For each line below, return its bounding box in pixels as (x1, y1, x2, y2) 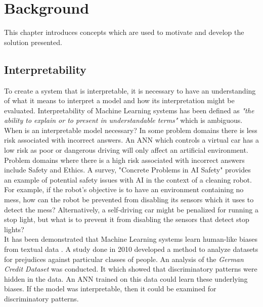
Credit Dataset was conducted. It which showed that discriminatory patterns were (4, 264, 257, 274)
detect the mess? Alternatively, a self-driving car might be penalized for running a (4, 204, 258, 214)
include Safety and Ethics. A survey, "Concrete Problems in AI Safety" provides (4, 164, 251, 175)
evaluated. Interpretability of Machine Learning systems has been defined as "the (4, 105, 254, 115)
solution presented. (4, 36, 62, 47)
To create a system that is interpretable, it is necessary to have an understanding (4, 85, 256, 96)
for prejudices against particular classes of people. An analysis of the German (4, 253, 244, 264)
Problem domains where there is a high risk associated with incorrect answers (4, 154, 245, 165)
